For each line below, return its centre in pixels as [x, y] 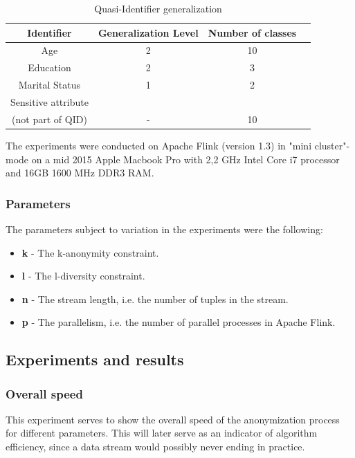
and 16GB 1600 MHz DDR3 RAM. [80, 173]
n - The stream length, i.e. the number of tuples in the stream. [155, 299]
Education [49, 67]
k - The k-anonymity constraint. [90, 252]
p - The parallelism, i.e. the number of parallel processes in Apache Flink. [179, 322]
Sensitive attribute [49, 101]
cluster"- [332, 145]
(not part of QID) [49, 119]
